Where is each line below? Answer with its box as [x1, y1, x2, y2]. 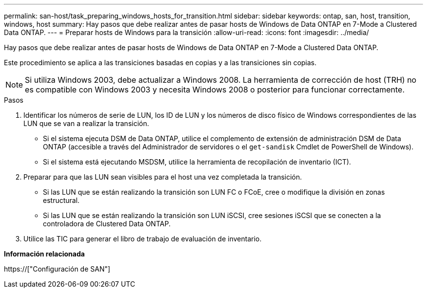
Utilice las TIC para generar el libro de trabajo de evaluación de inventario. [23, 235, 262, 243]
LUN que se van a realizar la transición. [23, 119, 149, 128]
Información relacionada [4, 250, 85, 258]
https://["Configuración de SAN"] [4, 265, 111, 273]
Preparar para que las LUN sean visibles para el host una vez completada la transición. [23, 173, 302, 181]
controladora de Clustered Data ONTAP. [43, 219, 171, 228]
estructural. [43, 196, 80, 204]
